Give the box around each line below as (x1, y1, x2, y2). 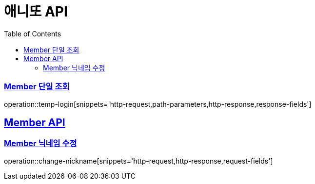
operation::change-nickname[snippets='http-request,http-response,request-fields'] (4, 156, 273, 165)
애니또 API (4, 3, 68, 20)
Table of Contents (4, 29, 61, 38)
